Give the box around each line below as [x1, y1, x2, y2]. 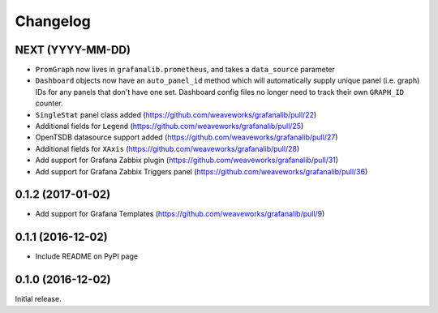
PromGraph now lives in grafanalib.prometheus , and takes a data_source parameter [35, 65, 336, 75]
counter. [35, 98, 63, 109]
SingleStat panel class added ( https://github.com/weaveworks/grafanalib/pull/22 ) [35, 109, 317, 119]
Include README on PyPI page [35, 251, 138, 261]
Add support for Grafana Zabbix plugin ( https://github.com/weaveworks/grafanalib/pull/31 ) [35, 155, 339, 165]
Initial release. [15, 294, 62, 304]
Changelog [15, 12, 91, 30]
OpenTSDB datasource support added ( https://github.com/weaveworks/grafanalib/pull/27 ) [35, 132, 338, 142]
